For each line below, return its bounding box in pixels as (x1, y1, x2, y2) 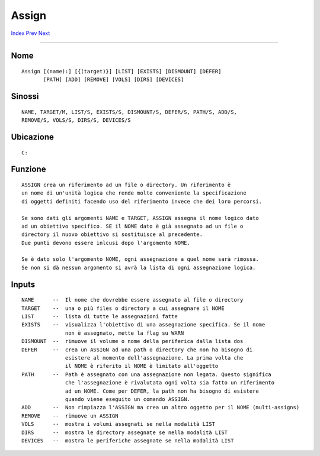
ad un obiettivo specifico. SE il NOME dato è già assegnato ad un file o (21, 222, 244, 229)
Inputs (11, 279, 36, 289)
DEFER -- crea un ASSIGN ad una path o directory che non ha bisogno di (21, 346, 253, 353)
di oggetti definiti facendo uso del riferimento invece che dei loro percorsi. (21, 198, 263, 205)
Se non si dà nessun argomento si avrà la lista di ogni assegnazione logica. (21, 264, 256, 271)
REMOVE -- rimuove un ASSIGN (21, 412, 119, 419)
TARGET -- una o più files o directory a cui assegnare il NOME (21, 305, 225, 312)
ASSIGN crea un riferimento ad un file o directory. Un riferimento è (21, 181, 231, 188)
